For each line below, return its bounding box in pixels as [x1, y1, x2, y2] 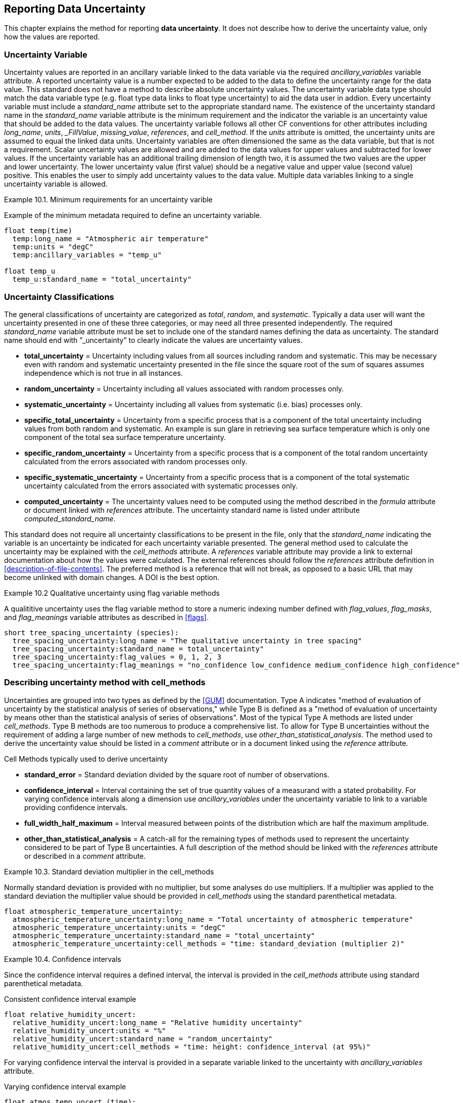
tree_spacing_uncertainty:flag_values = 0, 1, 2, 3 [12, 652, 221, 661]
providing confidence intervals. [24, 803, 128, 812]
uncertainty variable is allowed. [4, 180, 108, 189]
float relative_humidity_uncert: [4, 1010, 136, 1019]
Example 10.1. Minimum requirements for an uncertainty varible [4, 195, 213, 204]
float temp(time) [4, 227, 72, 235]
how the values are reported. [4, 32, 100, 41]
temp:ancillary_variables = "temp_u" [12, 251, 162, 259]
